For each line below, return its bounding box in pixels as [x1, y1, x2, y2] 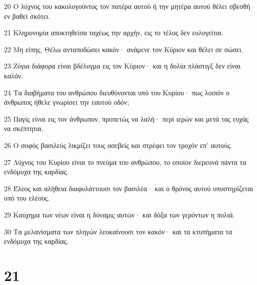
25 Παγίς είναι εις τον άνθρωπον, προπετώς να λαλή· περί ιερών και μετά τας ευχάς [4, 113, 249, 124]
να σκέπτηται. [4, 123, 44, 134]
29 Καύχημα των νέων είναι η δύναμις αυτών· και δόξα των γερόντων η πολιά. [4, 209, 235, 219]
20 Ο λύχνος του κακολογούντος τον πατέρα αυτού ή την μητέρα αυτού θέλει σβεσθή [4, 1, 251, 11]
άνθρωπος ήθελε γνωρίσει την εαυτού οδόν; [4, 97, 129, 107]
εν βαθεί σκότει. [4, 10, 50, 21]
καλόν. [4, 70, 23, 80]
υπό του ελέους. [4, 193, 50, 203]
